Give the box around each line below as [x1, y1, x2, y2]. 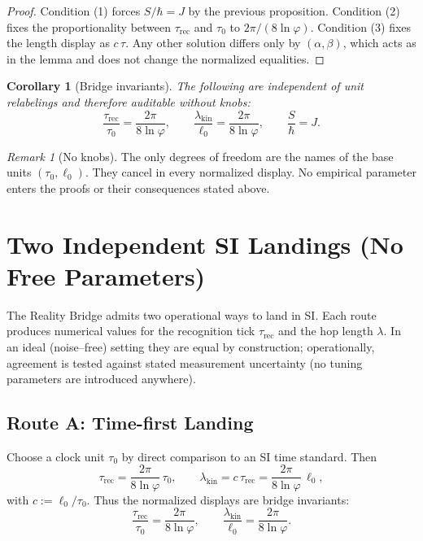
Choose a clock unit [7, 447, 105, 465]
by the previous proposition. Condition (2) [188, 2, 400, 19]
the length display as [7, 34, 110, 51]
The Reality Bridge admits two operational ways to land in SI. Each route [7, 306, 377, 323]
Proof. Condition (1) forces [7, 2, 141, 19]
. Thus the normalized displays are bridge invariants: [86, 491, 350, 508]
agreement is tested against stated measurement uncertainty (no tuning [7, 354, 363, 371]
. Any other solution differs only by [125, 34, 301, 51]
